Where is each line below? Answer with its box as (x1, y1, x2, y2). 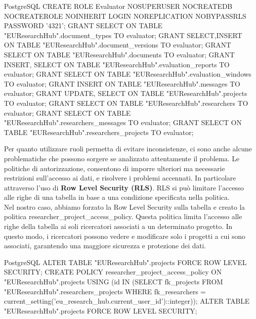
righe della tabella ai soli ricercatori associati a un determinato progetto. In (4, 221, 233, 231)
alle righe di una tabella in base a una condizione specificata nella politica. (4, 192, 230, 202)
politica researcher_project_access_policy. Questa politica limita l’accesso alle (4, 211, 242, 222)
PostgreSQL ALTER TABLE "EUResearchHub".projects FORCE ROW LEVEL (4, 257, 247, 267)
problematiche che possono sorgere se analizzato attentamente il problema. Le (4, 153, 240, 163)
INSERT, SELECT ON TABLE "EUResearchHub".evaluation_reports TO (4, 59, 230, 69)
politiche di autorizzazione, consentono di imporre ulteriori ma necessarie (4, 163, 225, 173)
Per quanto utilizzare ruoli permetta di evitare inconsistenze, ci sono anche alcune (4, 143, 252, 154)
